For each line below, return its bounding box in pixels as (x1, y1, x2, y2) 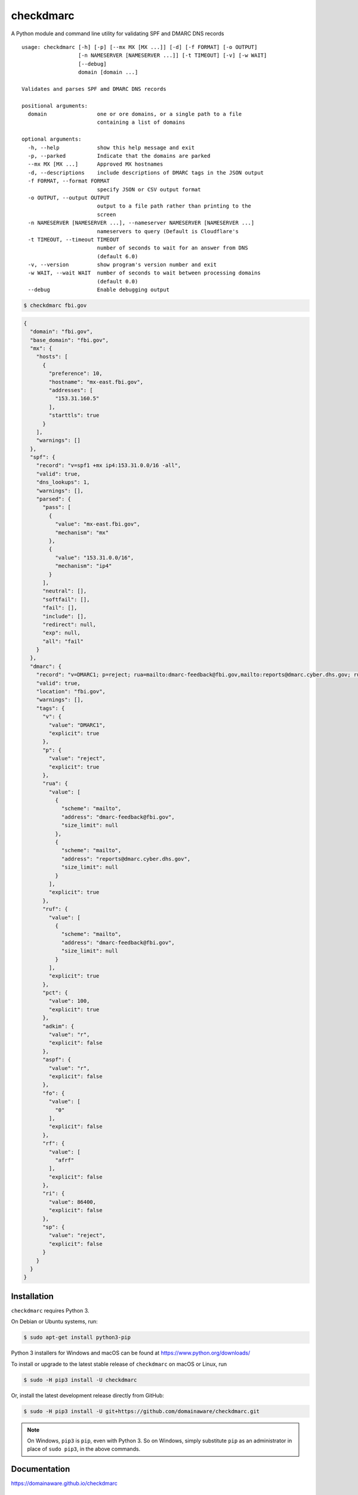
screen (97, 211, 116, 218)
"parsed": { (36, 496, 72, 502)
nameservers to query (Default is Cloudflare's (97, 228, 239, 234)
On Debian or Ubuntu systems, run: (11, 1318, 98, 1325)
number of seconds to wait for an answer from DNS (97, 245, 248, 251)
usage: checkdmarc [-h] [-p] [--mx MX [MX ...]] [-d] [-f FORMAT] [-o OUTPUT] (21, 44, 258, 50)
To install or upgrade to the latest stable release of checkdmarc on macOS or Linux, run (11, 1360, 227, 1368)
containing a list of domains (97, 119, 186, 126)
